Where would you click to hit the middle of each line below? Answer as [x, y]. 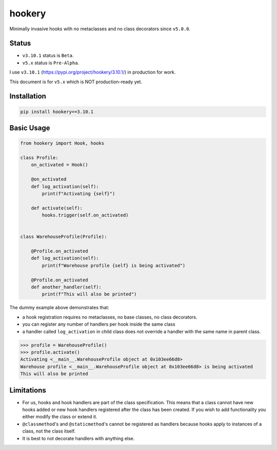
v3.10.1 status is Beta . [48, 55]
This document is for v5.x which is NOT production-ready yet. [76, 82]
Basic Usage [30, 128]
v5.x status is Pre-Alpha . [51, 63]
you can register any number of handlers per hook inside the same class [99, 324]
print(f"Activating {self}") [78, 193]
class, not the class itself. [49, 431]
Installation [28, 96]
